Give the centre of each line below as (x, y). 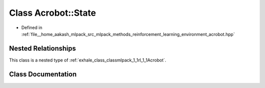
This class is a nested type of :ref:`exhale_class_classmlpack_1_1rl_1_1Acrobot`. (88, 60)
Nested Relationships (42, 48)
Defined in (32, 28)
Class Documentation (43, 74)
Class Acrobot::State (53, 13)
